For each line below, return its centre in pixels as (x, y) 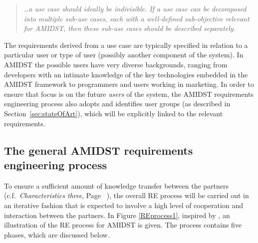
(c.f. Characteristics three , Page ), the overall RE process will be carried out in (127, 195)
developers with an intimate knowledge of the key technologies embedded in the (126, 74)
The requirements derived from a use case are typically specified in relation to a (126, 45)
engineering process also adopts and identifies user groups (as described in (117, 104)
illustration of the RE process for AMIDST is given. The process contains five (123, 225)
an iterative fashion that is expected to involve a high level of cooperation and (124, 205)
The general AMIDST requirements (99, 150)
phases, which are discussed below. (57, 234)
